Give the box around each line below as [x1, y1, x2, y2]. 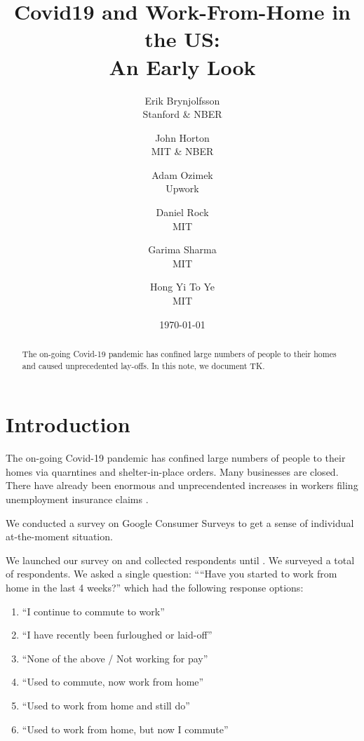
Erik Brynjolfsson [144, 93, 220, 107]
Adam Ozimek [151, 167, 213, 182]
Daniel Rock [156, 205, 209, 220]
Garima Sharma [148, 242, 217, 257]
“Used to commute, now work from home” [22, 674, 204, 689]
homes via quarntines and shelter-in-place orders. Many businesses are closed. [6, 464, 339, 479]
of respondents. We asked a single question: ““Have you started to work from [6, 566, 337, 581]
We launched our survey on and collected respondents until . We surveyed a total [6, 552, 355, 567]
